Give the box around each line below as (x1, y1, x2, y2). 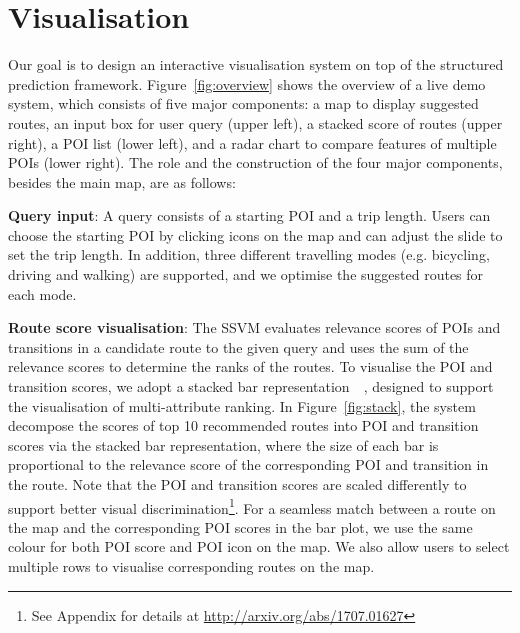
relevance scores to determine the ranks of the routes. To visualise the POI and (8, 356, 493, 377)
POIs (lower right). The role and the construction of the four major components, (8, 152, 503, 173)
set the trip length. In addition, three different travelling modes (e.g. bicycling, (8, 244, 490, 265)
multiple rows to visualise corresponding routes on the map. (8, 556, 375, 577)
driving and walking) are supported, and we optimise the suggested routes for (8, 264, 484, 285)
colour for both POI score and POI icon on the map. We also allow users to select (8, 536, 510, 557)
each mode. (8, 283, 77, 304)
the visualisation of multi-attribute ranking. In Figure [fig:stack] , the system (8, 395, 476, 416)
